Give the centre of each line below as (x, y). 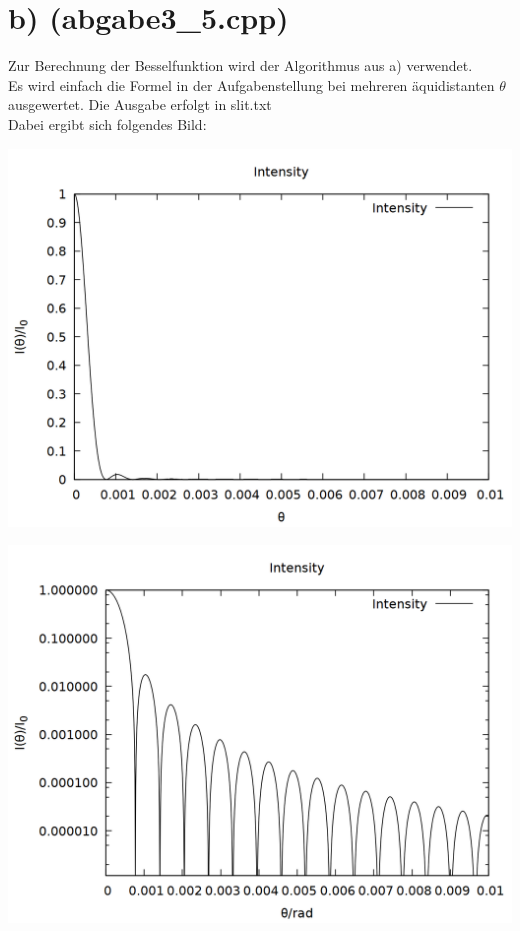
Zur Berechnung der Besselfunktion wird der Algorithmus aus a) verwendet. (240, 65)
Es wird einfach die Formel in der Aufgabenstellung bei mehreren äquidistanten (251, 84)
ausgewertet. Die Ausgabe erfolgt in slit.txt (140, 104)
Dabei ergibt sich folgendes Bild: (107, 123)
